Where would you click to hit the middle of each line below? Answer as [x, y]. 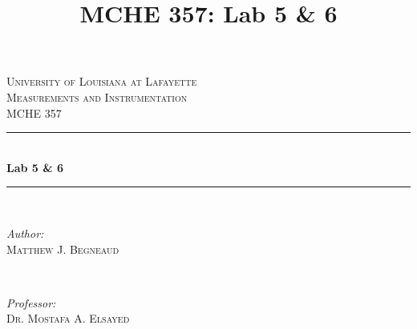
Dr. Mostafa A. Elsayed [68, 318]
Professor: [31, 302]
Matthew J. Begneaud [63, 249]
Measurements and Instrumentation [97, 96]
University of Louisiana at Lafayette [102, 81]
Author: [25, 233]
